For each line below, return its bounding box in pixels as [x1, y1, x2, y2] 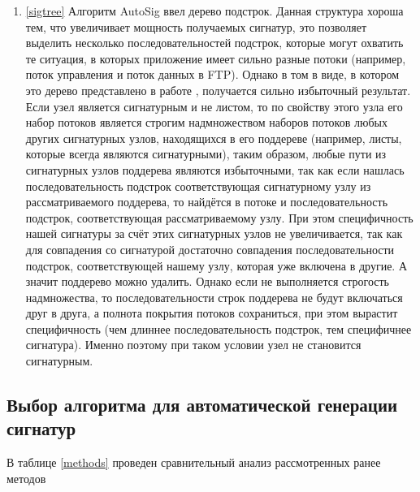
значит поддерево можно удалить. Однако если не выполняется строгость [25, 273, 389, 290]
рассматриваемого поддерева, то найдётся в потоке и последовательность [25, 193, 388, 210]
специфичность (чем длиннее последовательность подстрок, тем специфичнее [25, 320, 412, 337]
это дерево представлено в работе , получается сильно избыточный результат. [25, 81, 411, 98]
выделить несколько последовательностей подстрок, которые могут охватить [25, 34, 404, 51]
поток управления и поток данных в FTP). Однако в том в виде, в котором [25, 66, 400, 83]
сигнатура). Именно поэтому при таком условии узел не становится [25, 336, 362, 353]
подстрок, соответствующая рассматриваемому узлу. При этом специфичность [25, 209, 414, 226]
